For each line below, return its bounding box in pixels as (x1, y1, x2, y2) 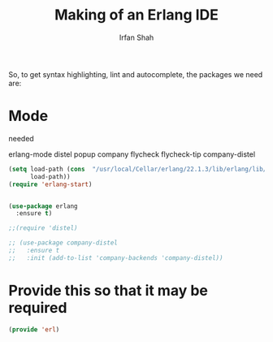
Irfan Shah (119, 32, 154, 42)
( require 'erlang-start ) (8, 180, 93, 188)
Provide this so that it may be (8, 281, 209, 300)
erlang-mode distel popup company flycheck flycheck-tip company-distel (8, 149, 256, 159)
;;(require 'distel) (8, 224, 79, 232)
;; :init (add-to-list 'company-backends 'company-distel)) (8, 253, 223, 262)
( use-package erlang (8, 201, 79, 210)
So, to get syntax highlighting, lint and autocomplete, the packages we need (8, 69, 263, 79)
